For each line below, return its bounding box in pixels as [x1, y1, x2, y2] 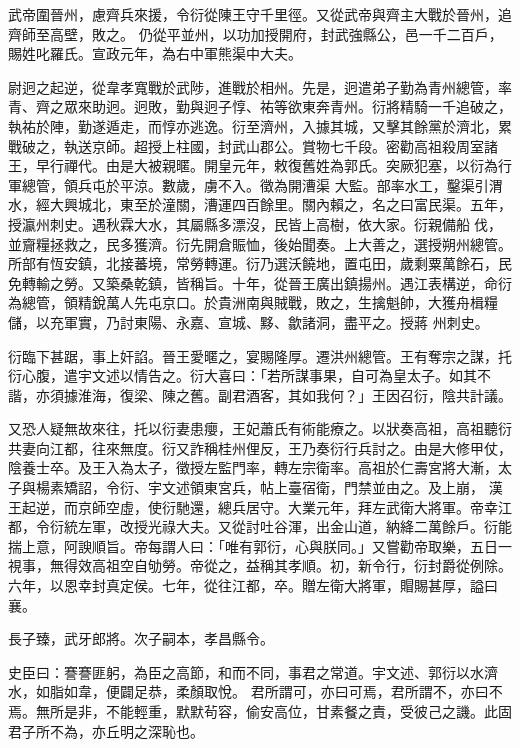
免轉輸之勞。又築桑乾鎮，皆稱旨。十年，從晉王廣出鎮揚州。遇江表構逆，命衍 [8, 272, 512, 293]
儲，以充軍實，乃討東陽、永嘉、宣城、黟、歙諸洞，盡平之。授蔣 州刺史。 [8, 311, 489, 332]
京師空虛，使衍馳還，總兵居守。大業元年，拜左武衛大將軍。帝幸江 [77, 496, 512, 517]
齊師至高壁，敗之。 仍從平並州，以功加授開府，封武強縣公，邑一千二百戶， [8, 23, 503, 44]
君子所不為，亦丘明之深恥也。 [8, 720, 204, 741]
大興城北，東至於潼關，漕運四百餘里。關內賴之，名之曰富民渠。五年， [49, 194, 512, 215]
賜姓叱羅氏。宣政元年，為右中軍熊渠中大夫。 [8, 43, 302, 64]
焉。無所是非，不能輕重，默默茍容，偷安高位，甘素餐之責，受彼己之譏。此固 [8, 701, 512, 721]
